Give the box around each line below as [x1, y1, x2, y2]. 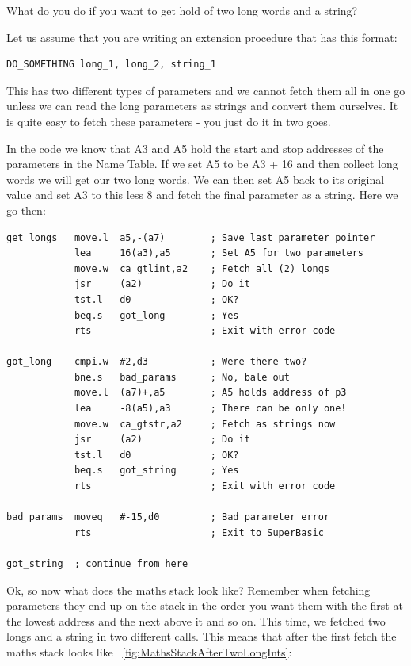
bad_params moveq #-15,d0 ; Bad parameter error [6, 511, 330, 523]
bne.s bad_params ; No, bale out [74, 371, 290, 383]
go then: [6, 201, 46, 218]
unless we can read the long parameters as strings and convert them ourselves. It [6, 98, 398, 114]
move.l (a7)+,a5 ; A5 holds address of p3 [74, 387, 347, 399]
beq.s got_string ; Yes [74, 465, 239, 477]
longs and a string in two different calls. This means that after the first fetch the [6, 628, 397, 645]
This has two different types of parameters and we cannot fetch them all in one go [6, 82, 405, 98]
